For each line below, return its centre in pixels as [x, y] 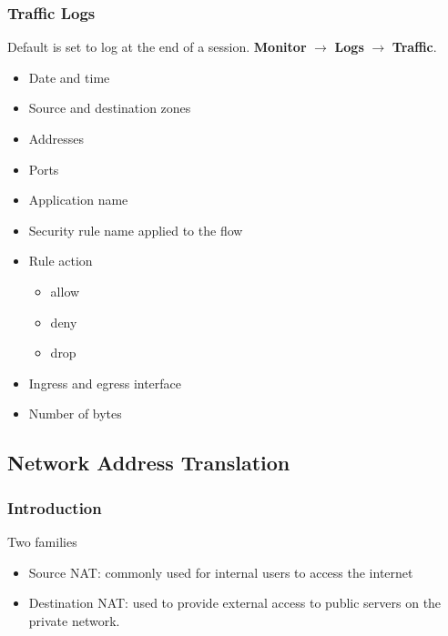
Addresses [56, 138]
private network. [74, 620]
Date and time [69, 77]
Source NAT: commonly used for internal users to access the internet [221, 572]
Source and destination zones [110, 108]
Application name [78, 200]
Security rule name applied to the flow [136, 230]
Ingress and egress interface [105, 383]
